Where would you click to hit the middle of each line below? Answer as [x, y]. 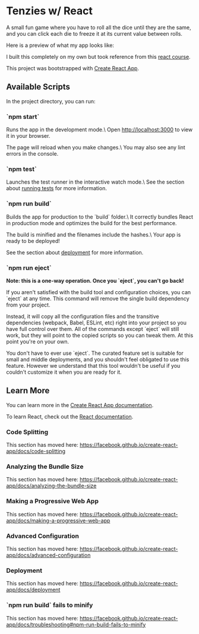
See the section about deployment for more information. [75, 252]
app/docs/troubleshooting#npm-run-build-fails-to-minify [76, 624]
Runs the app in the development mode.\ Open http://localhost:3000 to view [99, 130]
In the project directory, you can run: [51, 101]
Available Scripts [38, 87]
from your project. [28, 305]
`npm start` [23, 116]
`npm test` [21, 169]
